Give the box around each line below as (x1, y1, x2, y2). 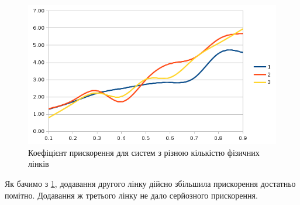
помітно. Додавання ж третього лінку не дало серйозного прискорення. (5, 189, 258, 201)
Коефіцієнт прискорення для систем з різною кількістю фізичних (28, 146, 260, 158)
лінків (28, 158, 49, 170)
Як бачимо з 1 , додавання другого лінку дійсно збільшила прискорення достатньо (5, 177, 296, 190)
